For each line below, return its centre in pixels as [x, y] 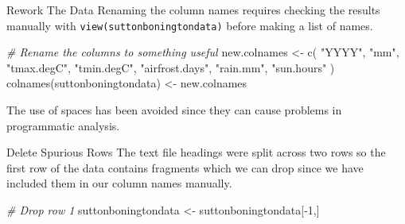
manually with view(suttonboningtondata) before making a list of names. [190, 25]
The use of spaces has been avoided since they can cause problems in [174, 110]
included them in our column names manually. [119, 183]
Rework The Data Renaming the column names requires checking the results [193, 10]
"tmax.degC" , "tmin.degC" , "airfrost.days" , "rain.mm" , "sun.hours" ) [171, 67]
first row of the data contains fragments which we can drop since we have [185, 167]
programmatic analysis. [63, 125]
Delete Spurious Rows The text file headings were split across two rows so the [196, 152]
